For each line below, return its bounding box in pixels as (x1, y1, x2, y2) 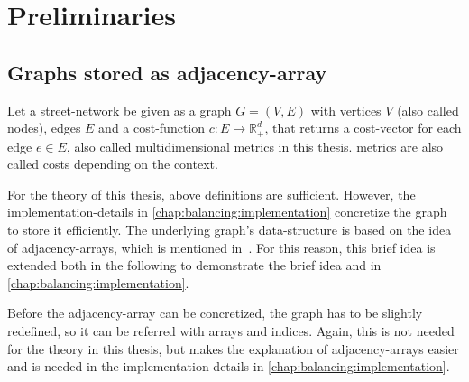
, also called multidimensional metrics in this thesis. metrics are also (66, 136, 444, 155)
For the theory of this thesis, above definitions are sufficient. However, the (7, 184, 416, 203)
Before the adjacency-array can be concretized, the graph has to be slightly (7, 303, 423, 322)
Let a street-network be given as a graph (7, 100, 232, 119)
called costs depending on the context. (7, 154, 218, 173)
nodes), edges (7, 118, 81, 137)
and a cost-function (98, 118, 206, 137)
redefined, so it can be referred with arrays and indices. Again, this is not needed (7, 321, 455, 340)
